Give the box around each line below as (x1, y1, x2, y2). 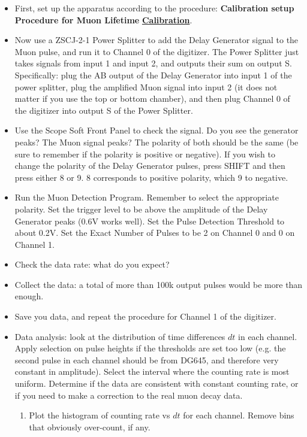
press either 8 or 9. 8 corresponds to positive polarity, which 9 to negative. (14, 171, 288, 183)
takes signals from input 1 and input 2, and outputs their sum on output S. (14, 57, 292, 69)
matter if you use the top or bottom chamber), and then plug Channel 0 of (14, 92, 290, 105)
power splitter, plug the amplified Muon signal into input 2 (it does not (14, 80, 278, 93)
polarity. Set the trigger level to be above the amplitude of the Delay (14, 202, 268, 215)
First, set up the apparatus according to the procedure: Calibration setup (14, 2, 294, 14)
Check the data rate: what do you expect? (14, 258, 170, 271)
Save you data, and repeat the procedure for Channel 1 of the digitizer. (14, 310, 276, 323)
